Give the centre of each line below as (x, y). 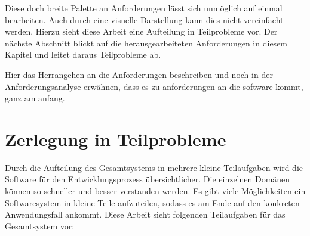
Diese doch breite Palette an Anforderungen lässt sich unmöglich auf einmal (144, 8)
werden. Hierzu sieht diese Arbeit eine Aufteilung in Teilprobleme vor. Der (141, 31)
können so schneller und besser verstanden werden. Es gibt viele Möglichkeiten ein (155, 191)
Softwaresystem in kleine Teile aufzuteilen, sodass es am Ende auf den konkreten (152, 202)
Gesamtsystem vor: (40, 226)
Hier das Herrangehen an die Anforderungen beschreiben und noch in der (139, 74)
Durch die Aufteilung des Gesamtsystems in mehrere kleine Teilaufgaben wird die (154, 167)
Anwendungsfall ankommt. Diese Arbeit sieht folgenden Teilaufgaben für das (145, 214)
